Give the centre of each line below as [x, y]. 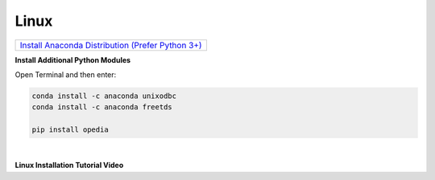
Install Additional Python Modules [73, 59]
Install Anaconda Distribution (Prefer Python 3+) [111, 45]
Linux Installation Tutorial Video [69, 166]
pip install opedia [70, 130]
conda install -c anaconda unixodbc [104, 96]
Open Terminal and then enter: [66, 74]
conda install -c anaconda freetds [102, 107]
